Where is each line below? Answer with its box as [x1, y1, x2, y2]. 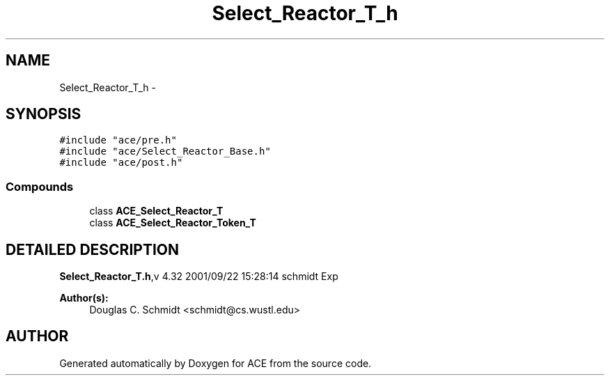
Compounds [6, 179, 74, 194]
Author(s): [59, 292, 109, 304]
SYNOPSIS [6, 105, 81, 123]
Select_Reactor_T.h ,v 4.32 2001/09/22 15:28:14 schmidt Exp [59, 270, 338, 283]
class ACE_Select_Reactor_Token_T [89, 217, 256, 229]
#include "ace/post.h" [59, 157, 183, 169]
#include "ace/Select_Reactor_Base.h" [59, 146, 271, 157]
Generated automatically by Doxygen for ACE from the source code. [59, 357, 372, 369]
